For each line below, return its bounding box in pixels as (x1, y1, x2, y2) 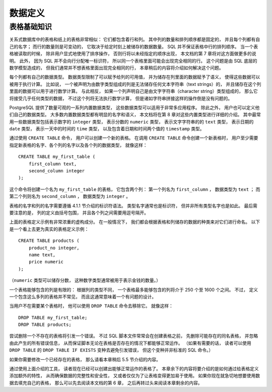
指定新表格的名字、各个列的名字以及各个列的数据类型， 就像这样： (9, 142, 148, 148)
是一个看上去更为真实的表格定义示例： (9, 226, 89, 232)
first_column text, (28, 161, 77, 167)
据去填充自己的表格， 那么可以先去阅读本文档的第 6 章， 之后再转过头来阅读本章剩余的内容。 (9, 379, 202, 386)
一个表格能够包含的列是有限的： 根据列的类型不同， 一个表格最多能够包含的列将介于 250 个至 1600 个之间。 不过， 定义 (9, 286, 258, 292)
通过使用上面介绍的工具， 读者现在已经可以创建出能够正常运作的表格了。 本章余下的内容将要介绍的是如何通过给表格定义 (9, 366, 259, 372)
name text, (28, 252, 56, 258)
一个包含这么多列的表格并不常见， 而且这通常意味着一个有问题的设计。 (9, 293, 156, 300)
